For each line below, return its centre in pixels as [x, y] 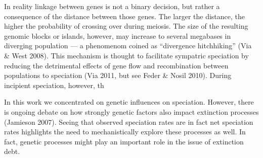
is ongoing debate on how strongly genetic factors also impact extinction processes [131, 111]
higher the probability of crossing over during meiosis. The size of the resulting [126, 26]
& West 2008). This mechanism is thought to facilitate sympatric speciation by [126, 55]
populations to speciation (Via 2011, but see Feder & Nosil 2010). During [118, 75]
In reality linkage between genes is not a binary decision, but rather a [112, 6]
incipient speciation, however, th [54, 85]
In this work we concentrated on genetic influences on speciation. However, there [129, 102]
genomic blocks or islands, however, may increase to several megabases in [118, 35]
